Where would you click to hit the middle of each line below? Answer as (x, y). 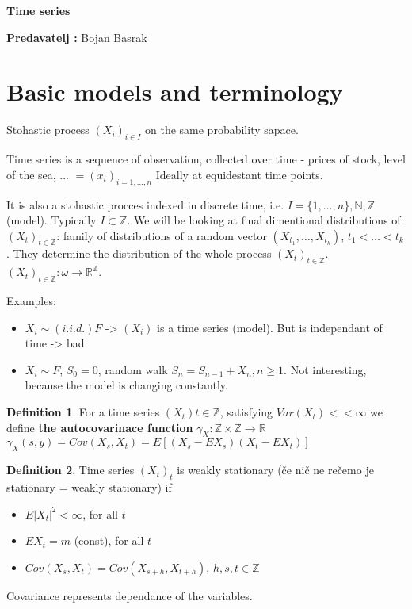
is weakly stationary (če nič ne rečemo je (275, 470)
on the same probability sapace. (222, 130)
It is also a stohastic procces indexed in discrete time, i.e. (145, 204)
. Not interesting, (325, 369)
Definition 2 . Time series (71, 470)
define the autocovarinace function (100, 427)
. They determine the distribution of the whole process (139, 253)
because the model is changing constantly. (126, 385)
